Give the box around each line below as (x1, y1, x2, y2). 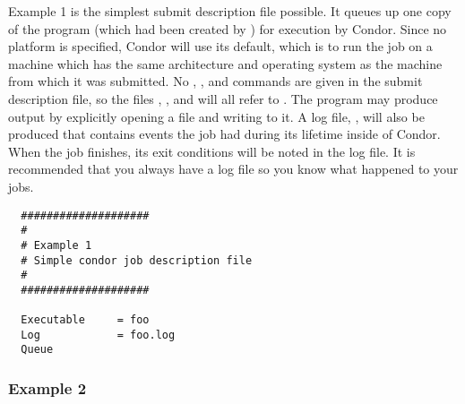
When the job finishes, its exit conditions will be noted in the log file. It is (8, 142, 416, 160)
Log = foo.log (21, 328, 176, 341)
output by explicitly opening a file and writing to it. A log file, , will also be (8, 107, 425, 125)
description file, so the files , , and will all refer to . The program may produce (8, 89, 438, 107)
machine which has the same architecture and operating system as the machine (8, 54, 443, 73)
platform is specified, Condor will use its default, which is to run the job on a (8, 37, 433, 56)
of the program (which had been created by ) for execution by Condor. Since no (8, 19, 447, 38)
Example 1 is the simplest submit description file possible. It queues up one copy (8, 2, 452, 20)
